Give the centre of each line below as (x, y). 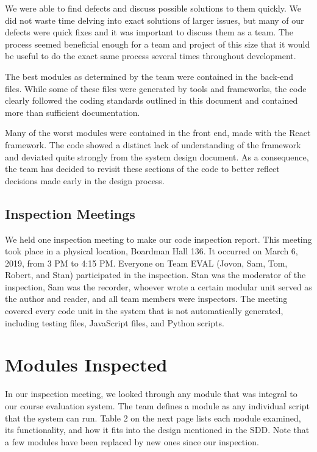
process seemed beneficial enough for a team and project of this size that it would (158, 44)
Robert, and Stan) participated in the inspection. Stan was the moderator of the (155, 275)
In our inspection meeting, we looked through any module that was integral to (151, 394)
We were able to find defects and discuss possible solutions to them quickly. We (153, 8)
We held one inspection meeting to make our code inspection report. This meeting (158, 239)
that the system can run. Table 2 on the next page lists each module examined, (153, 418)
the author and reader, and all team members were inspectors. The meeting (146, 299)
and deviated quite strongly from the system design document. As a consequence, (157, 156)
